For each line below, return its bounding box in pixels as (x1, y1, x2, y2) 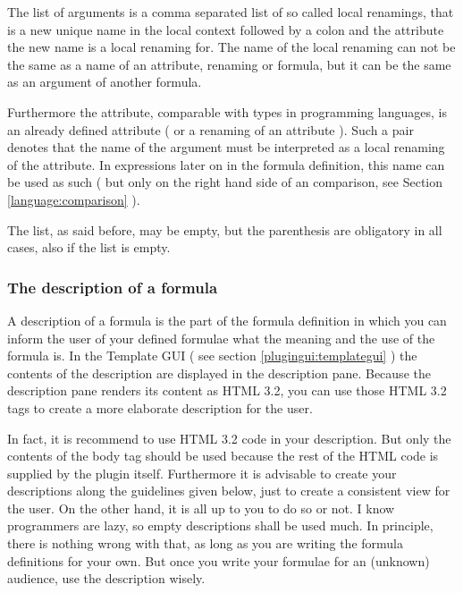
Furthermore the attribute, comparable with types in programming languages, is (7, 102, 447, 121)
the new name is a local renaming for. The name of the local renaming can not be (7, 38, 456, 56)
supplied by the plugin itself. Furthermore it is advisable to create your (7, 463, 397, 482)
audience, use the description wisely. (7, 569, 206, 588)
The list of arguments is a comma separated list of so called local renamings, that (7, 3, 454, 21)
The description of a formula (7, 275, 218, 298)
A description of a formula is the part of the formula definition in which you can (7, 310, 447, 329)
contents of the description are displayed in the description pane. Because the (7, 363, 431, 382)
